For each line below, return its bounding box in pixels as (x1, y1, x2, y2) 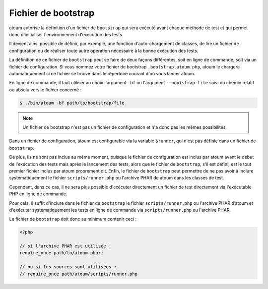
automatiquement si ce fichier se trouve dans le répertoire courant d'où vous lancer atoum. (9, 70, 196, 76)
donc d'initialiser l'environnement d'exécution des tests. (9, 31, 124, 37)
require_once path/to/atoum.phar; (19, 250, 104, 256)
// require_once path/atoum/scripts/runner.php (19, 271, 137, 277)
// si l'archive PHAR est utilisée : (19, 243, 112, 249)
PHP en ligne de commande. (9, 191, 67, 197)
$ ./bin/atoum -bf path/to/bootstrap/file (19, 100, 125, 106)
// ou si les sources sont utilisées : (19, 264, 117, 270)
